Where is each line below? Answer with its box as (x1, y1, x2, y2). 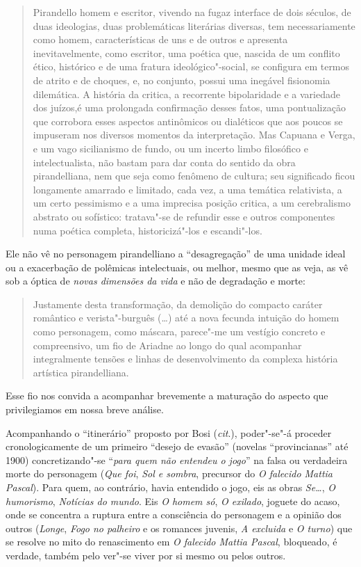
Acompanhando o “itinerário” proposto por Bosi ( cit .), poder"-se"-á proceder (6, 425, 332, 440)
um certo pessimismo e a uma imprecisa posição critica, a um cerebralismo (33, 195, 351, 210)
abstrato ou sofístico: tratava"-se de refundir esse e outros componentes (33, 209, 335, 223)
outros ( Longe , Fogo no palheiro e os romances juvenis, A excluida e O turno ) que (6, 520, 353, 535)
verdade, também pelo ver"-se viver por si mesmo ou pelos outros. (6, 548, 286, 562)
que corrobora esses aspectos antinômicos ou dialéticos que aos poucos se (33, 113, 343, 128)
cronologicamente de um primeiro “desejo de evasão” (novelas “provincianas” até (6, 439, 349, 454)
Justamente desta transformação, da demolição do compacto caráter (33, 296, 323, 311)
